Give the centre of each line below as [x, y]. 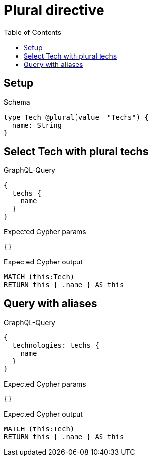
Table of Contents [33, 32]
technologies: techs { [55, 345]
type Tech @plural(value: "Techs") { [76, 117]
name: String [37, 125]
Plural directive [54, 10]
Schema [17, 102]
